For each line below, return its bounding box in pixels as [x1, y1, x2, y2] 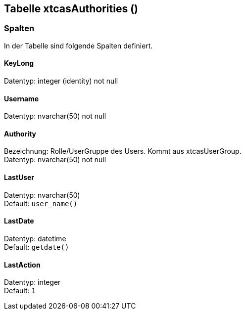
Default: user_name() [4, 199, 78, 208]
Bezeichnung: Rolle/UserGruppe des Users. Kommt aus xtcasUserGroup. [4, 147, 242, 156]
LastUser [4, 173, 35, 182]
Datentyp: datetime [4, 234, 66, 243]
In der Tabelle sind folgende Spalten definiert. [4, 41, 153, 50]
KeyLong [4, 59, 34, 68]
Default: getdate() [4, 242, 69, 251]
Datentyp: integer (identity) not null [4, 77, 118, 86]
